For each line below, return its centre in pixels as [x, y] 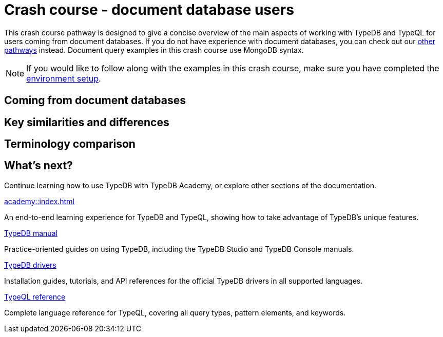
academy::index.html [39, 201]
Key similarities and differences [87, 122]
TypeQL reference [35, 296]
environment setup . [64, 78]
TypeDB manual [31, 233]
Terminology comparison [70, 144]
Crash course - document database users [149, 10]
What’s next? [38, 166]
